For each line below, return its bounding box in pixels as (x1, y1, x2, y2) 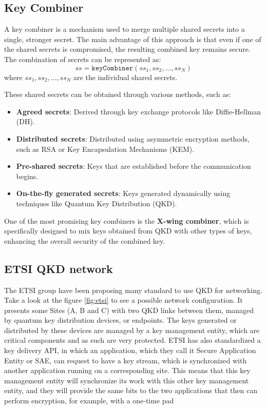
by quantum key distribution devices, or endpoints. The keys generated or (4, 315, 237, 325)
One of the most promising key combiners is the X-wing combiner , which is (4, 215, 249, 226)
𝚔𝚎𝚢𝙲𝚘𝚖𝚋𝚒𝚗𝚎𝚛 (91, 64, 134, 72)
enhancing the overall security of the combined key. (4, 235, 165, 246)
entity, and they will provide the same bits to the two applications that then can (4, 385, 257, 396)
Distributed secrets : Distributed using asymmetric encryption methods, (16, 133, 250, 144)
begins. (16, 170, 39, 181)
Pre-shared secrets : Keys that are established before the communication (16, 161, 251, 171)
